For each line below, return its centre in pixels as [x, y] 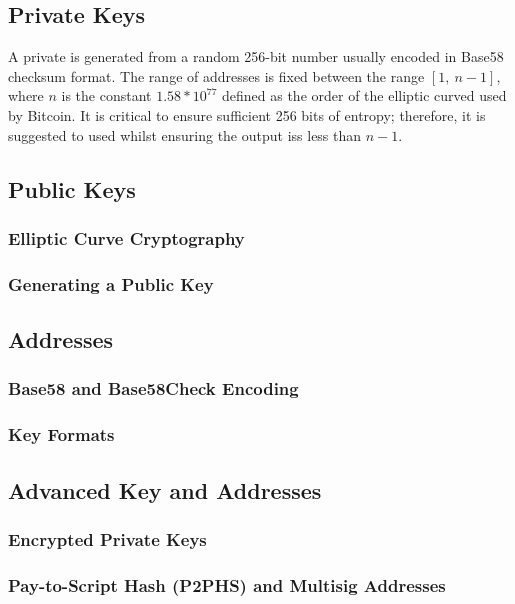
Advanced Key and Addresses [165, 489]
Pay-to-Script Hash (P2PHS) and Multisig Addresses [227, 584]
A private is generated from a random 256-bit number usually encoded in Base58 [256, 56]
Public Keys [72, 188]
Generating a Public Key [111, 283]
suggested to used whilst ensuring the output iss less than [185, 134]
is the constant [106, 95]
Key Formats [61, 434]
